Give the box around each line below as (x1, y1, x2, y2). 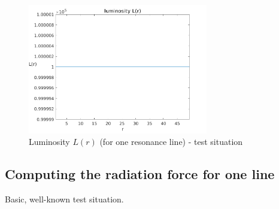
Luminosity (29, 135, 70, 148)
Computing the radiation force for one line (5, 165, 275, 183)
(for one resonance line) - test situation (99, 135, 243, 148)
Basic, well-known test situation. (5, 193, 124, 205)
